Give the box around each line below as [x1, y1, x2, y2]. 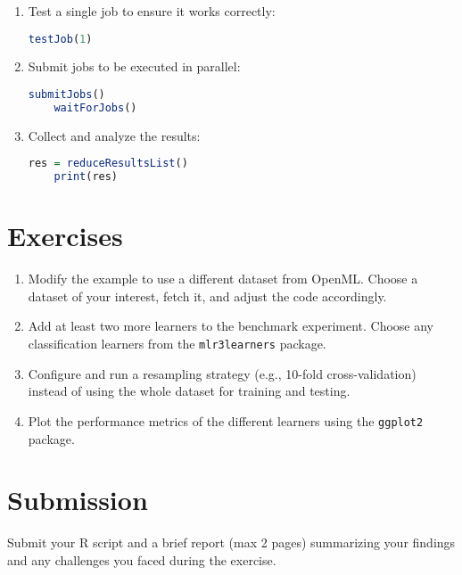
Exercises [7, 218, 123, 254]
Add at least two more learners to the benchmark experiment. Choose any [28, 316, 434, 335]
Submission [7, 481, 148, 518]
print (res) [54, 170, 119, 184]
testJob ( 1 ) [28, 32, 93, 45]
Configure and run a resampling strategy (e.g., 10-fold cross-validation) [28, 364, 417, 382]
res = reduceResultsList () [28, 157, 188, 170]
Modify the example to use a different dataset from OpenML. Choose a [28, 269, 418, 288]
